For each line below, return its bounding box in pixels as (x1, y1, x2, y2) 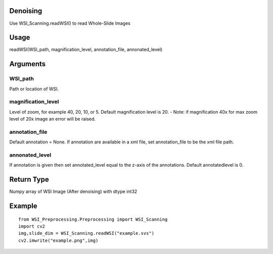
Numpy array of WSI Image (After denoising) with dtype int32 (9, 188, 138, 194)
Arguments (9, 60, 46, 68)
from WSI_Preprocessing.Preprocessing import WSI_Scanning (18, 216, 168, 222)
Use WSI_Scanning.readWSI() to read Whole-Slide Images (9, 20, 131, 26)
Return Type (9, 175, 49, 184)
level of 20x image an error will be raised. (9, 116, 96, 122)
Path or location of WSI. (9, 86, 59, 92)
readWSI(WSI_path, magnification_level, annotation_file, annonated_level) (9, 46, 163, 53)
